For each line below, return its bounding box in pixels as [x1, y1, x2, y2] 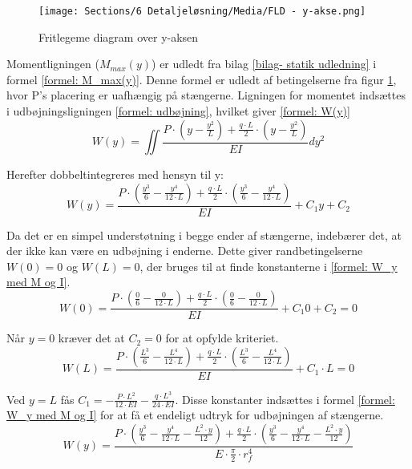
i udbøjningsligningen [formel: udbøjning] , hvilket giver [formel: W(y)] [6, 103, 350, 119]
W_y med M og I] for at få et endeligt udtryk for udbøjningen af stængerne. [6, 406, 384, 423]
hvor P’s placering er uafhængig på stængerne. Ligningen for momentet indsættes [6, 87, 406, 103]
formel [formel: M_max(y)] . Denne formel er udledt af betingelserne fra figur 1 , [6, 71, 397, 87]
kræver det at [58, 330, 125, 346]
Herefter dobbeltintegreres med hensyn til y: [6, 166, 224, 183]
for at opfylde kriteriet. [165, 330, 279, 346]
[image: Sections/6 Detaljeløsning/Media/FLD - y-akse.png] [38, 6, 366, 17]
